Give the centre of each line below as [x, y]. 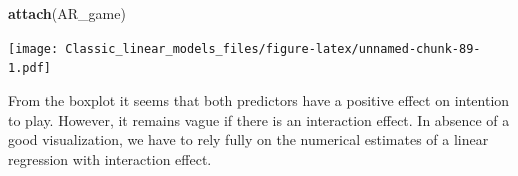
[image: [33, 48]
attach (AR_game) [67, 13]
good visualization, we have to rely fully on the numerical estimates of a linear [248, 139]
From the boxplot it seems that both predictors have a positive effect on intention [259, 99]
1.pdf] [29, 68]
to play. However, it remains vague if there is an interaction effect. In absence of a [259, 119]
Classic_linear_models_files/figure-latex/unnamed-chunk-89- [273, 48]
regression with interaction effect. [110, 158]
